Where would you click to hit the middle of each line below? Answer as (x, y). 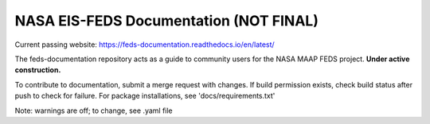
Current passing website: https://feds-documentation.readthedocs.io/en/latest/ (145, 45)
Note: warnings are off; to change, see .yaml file (94, 110)
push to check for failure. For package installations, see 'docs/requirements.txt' (145, 96)
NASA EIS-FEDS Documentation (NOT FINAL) (166, 21)
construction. (38, 70)
